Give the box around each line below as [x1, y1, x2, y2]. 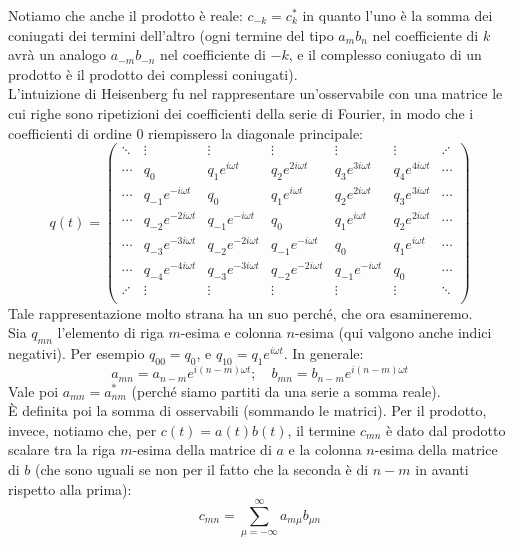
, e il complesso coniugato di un [288, 44, 482, 65]
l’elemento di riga [57, 322, 164, 343]
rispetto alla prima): [8, 478, 132, 499]
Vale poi [8, 380, 59, 401]
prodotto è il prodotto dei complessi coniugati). [8, 63, 298, 84]
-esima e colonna [180, 322, 282, 343]
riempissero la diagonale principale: [148, 122, 363, 143]
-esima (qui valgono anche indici [294, 322, 492, 343]
